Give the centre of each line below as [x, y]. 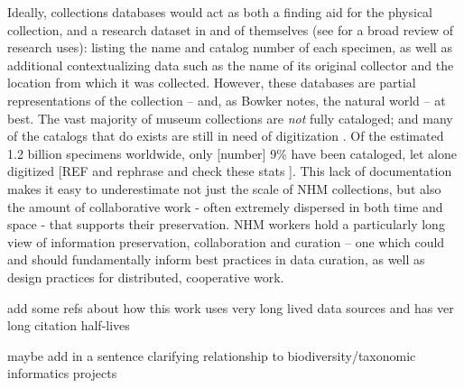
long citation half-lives [69, 325]
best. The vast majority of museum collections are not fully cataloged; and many [230, 118]
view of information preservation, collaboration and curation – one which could [226, 241]
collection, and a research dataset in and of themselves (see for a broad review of [231, 29]
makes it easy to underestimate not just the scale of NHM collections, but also [224, 188]
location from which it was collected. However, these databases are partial [212, 83]
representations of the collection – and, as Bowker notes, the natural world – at [227, 100]
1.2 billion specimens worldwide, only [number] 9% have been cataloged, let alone [232, 153]
